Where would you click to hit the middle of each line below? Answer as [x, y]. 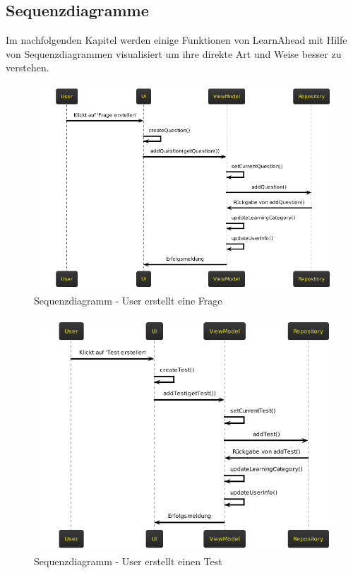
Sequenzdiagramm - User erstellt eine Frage [128, 301]
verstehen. [28, 67]
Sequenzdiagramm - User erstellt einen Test [128, 561]
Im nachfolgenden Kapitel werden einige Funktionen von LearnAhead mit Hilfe [176, 40]
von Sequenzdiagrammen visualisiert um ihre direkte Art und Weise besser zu [174, 53]
